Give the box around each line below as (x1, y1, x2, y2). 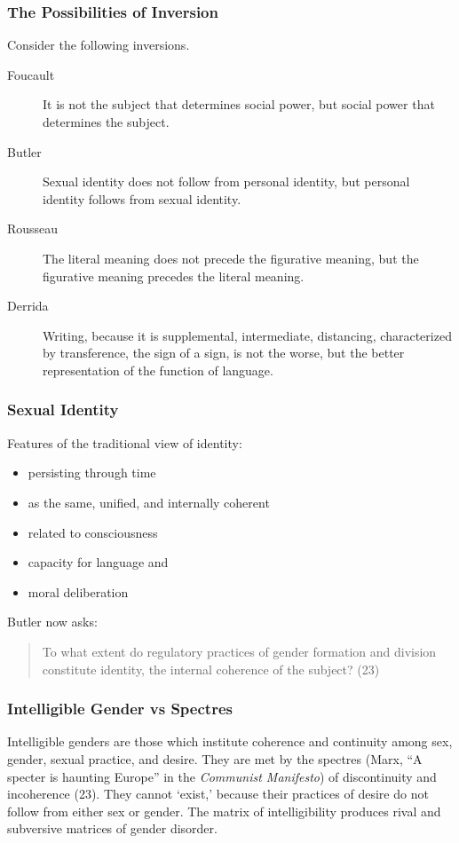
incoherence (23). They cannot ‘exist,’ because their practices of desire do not (7, 784, 429, 803)
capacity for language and (28, 553, 169, 571)
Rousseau (7, 219, 59, 238)
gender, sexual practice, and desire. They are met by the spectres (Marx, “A (7, 749, 423, 768)
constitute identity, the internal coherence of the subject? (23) (42, 659, 380, 678)
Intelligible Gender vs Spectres (7, 697, 233, 720)
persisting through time (28, 463, 156, 482)
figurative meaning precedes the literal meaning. (43, 266, 305, 285)
